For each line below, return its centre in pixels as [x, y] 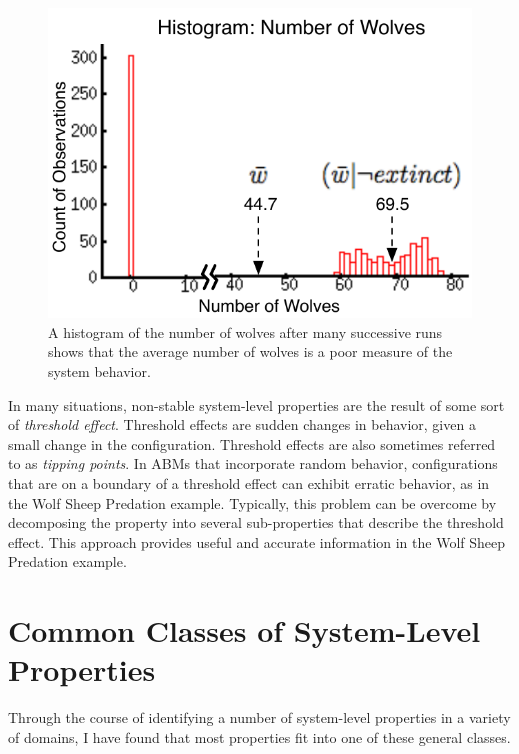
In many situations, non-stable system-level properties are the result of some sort [256, 404]
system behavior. [99, 371]
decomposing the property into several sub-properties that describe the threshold [256, 522]
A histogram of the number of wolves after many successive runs [245, 331]
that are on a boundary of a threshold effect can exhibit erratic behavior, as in [249, 482]
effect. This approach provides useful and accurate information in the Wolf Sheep [257, 541]
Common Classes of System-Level [244, 630]
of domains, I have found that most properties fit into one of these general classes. [259, 736]
